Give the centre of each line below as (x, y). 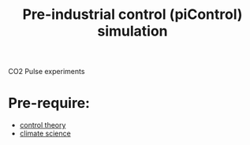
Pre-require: (49, 103)
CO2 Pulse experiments (47, 72)
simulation (132, 31)
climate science (45, 134)
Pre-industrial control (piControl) (132, 15)
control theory (43, 125)
